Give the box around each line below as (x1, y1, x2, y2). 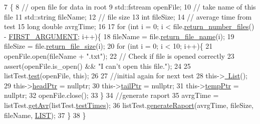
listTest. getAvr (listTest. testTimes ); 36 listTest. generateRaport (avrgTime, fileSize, (4, 99, 253, 110)
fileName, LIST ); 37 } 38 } (4, 109, 86, 120)
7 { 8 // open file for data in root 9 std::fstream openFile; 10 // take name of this (4, 2, 256, 12)
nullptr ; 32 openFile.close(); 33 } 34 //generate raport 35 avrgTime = (4, 90, 219, 100)
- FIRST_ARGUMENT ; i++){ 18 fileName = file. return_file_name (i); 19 (4, 31, 234, 41)
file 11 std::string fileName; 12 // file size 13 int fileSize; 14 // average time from (4, 11, 252, 22)
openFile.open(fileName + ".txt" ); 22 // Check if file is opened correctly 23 (4, 50, 234, 61)
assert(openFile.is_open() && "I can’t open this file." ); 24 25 (4, 60, 191, 71)
